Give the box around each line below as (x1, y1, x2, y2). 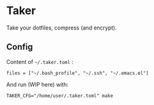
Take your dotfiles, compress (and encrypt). (6, 24, 117, 31)
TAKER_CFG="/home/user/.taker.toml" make (6, 93, 114, 99)
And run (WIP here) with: (6, 80, 69, 88)
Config (6, 42, 33, 52)
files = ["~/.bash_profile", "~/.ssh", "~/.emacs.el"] (6, 70, 149, 76)
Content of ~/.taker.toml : (6, 58, 73, 65)
